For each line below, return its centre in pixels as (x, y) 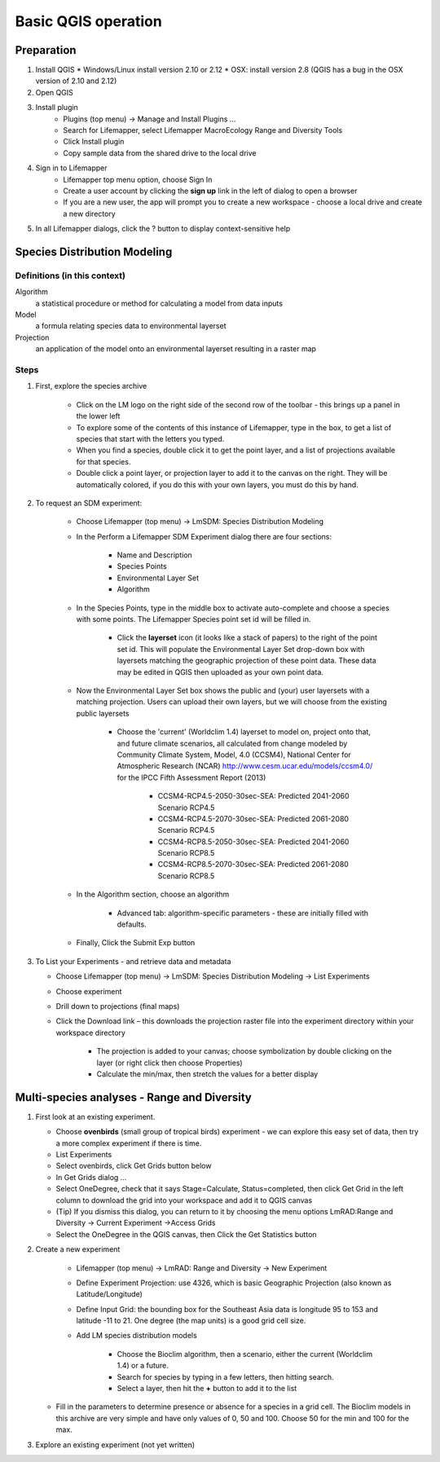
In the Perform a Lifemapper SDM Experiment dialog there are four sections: (204, 536)
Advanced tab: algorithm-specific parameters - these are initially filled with (243, 913)
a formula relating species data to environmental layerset (131, 326)
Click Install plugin (94, 142)
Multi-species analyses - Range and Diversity (134, 1097)
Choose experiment (89, 991)
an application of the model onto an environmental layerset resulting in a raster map (176, 349)
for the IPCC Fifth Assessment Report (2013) (191, 777)
